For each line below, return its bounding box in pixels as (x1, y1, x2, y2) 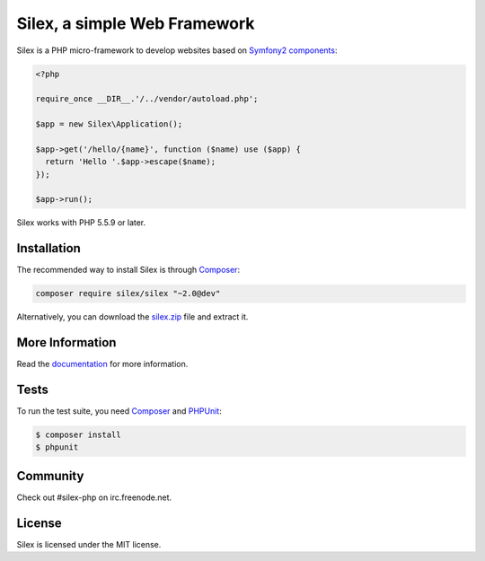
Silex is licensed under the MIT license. (16, 539, 162, 549)
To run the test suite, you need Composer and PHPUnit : (16, 406, 222, 416)
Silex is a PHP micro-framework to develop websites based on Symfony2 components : (16, 45, 338, 56)
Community (16, 468, 84, 484)
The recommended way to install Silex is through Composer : (16, 265, 241, 276)
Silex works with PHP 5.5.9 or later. (16, 217, 146, 228)
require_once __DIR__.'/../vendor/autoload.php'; (35, 94, 259, 104)
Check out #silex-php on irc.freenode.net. (16, 492, 172, 503)
